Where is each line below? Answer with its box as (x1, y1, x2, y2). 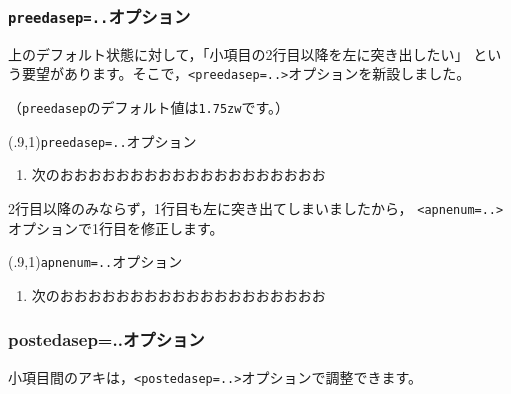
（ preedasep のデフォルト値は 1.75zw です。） (8, 97, 289, 118)
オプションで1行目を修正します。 (8, 217, 224, 238)
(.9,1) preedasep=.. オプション (8, 130, 197, 151)
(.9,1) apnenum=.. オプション (8, 251, 183, 272)
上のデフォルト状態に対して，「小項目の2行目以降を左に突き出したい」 (8, 43, 469, 64)
